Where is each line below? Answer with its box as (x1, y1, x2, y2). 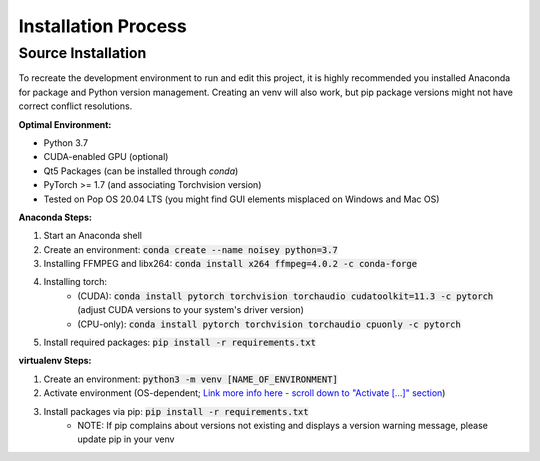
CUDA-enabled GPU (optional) (43, 151, 169, 163)
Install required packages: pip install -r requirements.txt (43, 336, 317, 349)
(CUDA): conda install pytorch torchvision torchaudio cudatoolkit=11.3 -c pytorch (77, 290, 494, 302)
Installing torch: (43, 276, 108, 288)
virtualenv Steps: (18, 355, 92, 367)
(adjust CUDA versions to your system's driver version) (77, 304, 304, 316)
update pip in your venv (77, 433, 175, 445)
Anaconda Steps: (18, 211, 92, 223)
